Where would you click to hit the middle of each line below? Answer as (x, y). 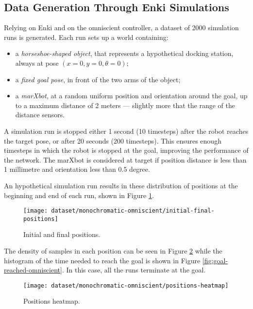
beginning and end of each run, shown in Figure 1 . (79, 195)
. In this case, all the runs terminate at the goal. (134, 270)
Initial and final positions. (62, 234)
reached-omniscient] (33, 270)
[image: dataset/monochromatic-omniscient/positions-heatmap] (126, 285)
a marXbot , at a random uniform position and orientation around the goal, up (131, 96)
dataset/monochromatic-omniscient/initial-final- (133, 211)
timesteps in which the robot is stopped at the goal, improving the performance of (126, 150)
